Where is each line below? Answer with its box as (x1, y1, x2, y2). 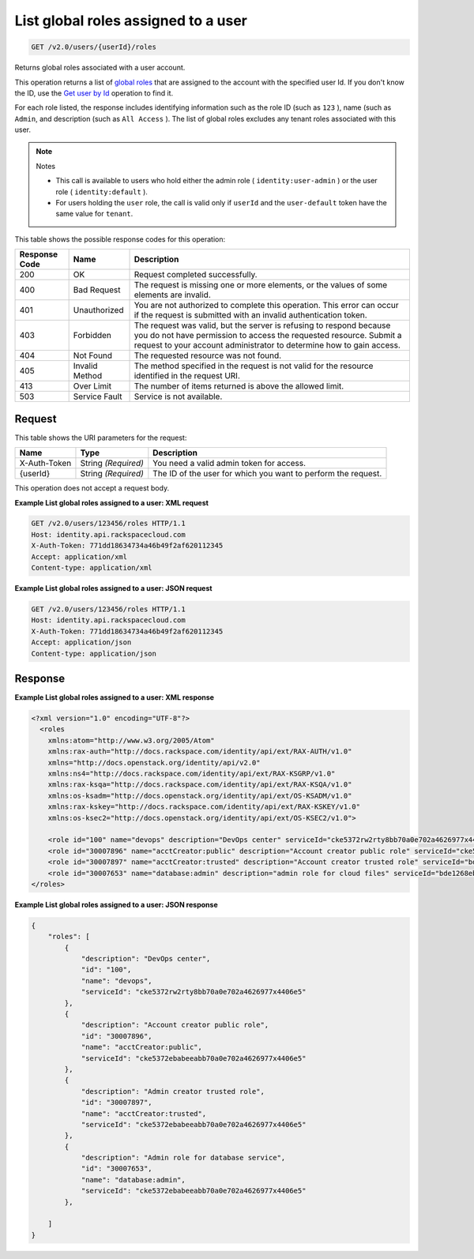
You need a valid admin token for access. (152, 458, 306, 469)
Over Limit (73, 381, 112, 392)
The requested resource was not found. (134, 350, 282, 361)
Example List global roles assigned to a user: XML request (14, 498, 209, 507)
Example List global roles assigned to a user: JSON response (14, 900, 218, 909)
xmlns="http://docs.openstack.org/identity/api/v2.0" (47, 758, 261, 767)
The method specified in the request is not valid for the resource (134, 360, 374, 371)
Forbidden (73, 330, 112, 341)
